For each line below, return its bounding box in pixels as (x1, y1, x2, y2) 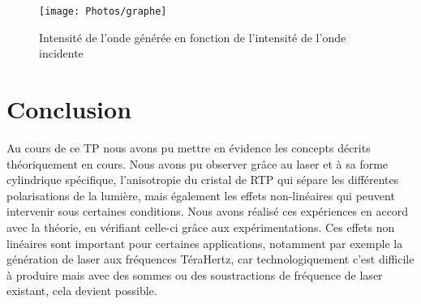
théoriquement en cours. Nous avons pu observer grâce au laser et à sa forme (6, 155, 389, 172)
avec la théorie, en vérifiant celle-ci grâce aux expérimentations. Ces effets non (6, 218, 395, 235)
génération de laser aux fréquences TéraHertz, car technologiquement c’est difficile (6, 250, 415, 268)
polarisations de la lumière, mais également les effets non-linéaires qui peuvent (6, 186, 395, 203)
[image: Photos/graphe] (39, 6, 167, 17)
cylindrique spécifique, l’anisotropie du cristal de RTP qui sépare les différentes (6, 171, 399, 188)
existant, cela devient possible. (6, 282, 157, 299)
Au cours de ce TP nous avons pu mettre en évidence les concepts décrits (6, 139, 371, 156)
